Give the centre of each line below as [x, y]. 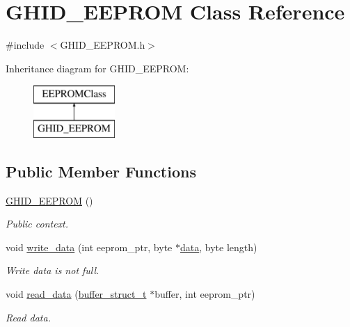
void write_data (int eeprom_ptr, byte [89, 247]
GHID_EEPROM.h [103, 45]
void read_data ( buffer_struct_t [76, 294]
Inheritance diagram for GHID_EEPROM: [97, 68]
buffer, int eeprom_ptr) [205, 294]
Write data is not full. [53, 270]
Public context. [37, 224]
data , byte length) [218, 247]
